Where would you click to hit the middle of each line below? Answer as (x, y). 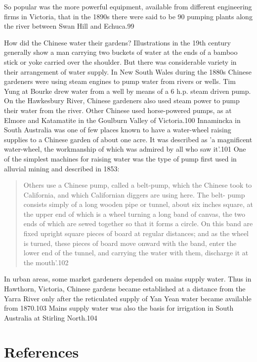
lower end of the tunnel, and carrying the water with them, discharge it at (136, 253)
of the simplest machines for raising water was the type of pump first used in (120, 158)
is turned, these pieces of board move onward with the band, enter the (130, 243)
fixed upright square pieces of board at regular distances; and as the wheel (136, 233)
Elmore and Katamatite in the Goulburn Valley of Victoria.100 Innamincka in (122, 120)
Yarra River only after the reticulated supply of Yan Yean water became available (128, 298)
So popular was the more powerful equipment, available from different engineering (128, 6)
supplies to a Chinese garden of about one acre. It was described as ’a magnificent (128, 139)
